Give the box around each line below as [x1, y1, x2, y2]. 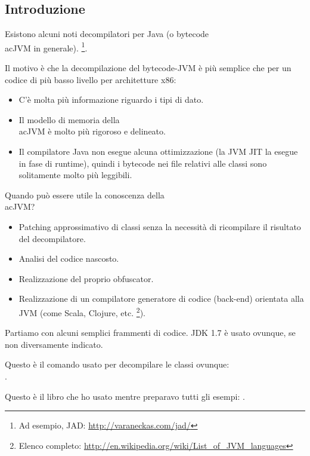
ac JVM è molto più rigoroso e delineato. [18, 125, 166, 137]
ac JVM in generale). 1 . [5, 39, 88, 54]
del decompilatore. [18, 232, 86, 244]
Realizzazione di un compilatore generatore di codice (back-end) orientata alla [18, 292, 304, 305]
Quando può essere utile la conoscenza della [5, 188, 165, 201]
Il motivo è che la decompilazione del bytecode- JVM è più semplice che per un [5, 62, 292, 74]
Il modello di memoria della [18, 113, 120, 126]
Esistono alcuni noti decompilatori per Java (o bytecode [5, 27, 209, 40]
